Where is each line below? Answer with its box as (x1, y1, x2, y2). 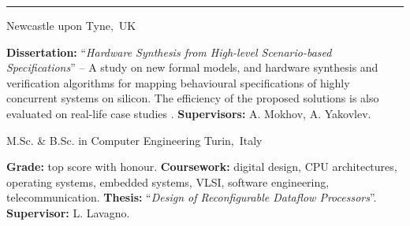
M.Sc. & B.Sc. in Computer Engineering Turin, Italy (6, 132, 263, 148)
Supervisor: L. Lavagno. (6, 204, 130, 220)
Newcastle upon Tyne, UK (6, 17, 136, 33)
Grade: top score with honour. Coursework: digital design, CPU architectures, (6, 158, 397, 175)
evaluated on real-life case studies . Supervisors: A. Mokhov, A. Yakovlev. (6, 105, 371, 121)
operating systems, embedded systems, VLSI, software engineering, (6, 173, 330, 190)
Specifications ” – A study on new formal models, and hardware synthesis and (6, 59, 378, 76)
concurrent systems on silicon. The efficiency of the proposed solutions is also (6, 90, 379, 106)
